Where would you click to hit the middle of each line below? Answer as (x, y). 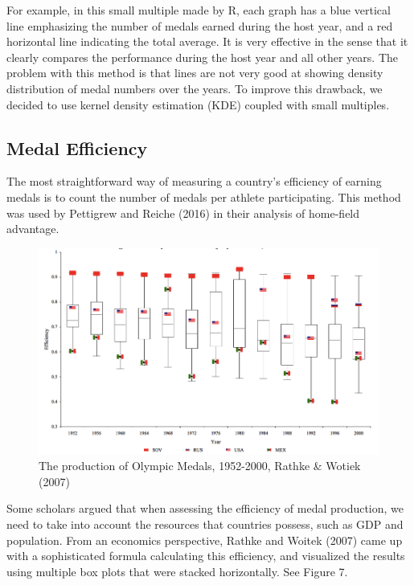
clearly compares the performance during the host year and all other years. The (203, 57)
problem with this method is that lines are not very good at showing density (195, 73)
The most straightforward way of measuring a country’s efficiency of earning (194, 181)
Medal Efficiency (77, 147)
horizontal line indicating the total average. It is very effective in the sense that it (207, 41)
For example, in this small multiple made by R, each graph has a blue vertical (199, 10)
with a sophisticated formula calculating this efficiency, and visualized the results (206, 556)
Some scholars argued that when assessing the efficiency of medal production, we (205, 508)
